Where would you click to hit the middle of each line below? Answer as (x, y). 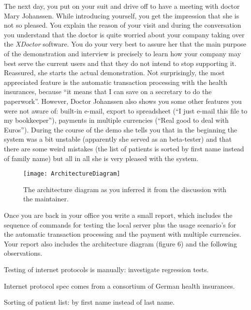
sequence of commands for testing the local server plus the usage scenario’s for (120, 224)
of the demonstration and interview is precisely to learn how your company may (123, 53)
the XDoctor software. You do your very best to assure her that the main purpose (125, 44)
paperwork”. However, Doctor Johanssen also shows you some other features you (123, 101)
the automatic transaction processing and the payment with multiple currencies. (123, 234)
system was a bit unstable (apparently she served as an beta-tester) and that (118, 139)
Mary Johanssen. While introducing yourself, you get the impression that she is (122, 15)
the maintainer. (46, 199)
